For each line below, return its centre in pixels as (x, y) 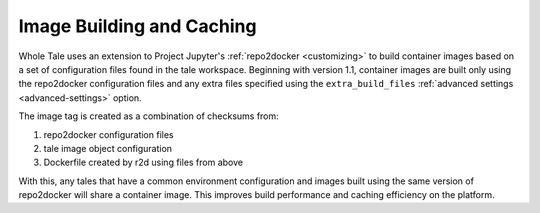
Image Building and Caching (137, 26)
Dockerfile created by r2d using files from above (143, 162)
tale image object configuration (108, 148)
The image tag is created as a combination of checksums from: (148, 116)
